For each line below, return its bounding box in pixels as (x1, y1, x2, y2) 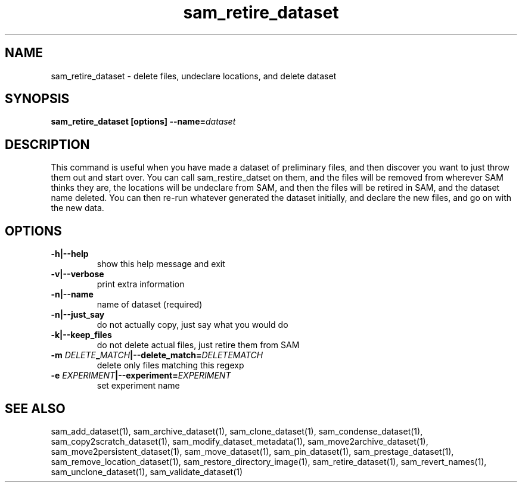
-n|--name (51, 289, 94, 300)
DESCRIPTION (5, 137, 90, 152)
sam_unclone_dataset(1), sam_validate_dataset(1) (51, 466, 243, 477)
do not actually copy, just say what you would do (97, 320, 288, 330)
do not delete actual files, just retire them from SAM (97, 340, 300, 350)
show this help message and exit (97, 259, 225, 269)
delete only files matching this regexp (97, 360, 244, 371)
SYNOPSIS (5, 91, 70, 107)
